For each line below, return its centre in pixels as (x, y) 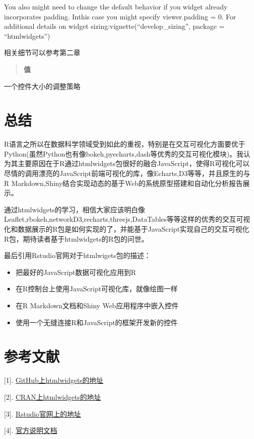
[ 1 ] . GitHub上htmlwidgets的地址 (54, 380)
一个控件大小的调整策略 (42, 86)
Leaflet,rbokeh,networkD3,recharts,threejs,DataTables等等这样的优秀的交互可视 (127, 219)
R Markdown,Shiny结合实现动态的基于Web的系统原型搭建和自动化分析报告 (124, 183)
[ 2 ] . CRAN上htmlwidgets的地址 (53, 396)
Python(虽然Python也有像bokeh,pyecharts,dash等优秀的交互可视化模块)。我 (124, 153)
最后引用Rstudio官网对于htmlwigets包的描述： (78, 255)
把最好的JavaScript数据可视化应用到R (76, 272)
